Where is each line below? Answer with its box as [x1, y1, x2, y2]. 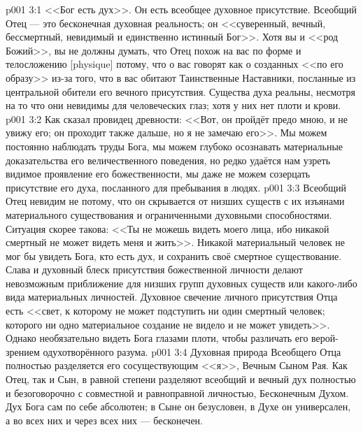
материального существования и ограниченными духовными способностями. [6, 207, 332, 222]
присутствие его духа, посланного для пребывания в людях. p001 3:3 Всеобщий [6, 180, 347, 194]
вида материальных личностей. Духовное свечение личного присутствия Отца [6, 289, 338, 304]
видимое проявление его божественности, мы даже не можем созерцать [6, 166, 311, 181]
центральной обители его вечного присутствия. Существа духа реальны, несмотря [6, 84, 355, 99]
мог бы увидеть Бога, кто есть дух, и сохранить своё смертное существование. [6, 248, 342, 263]
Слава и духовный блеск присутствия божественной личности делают [6, 262, 303, 277]
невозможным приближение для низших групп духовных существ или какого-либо [6, 275, 357, 290]
